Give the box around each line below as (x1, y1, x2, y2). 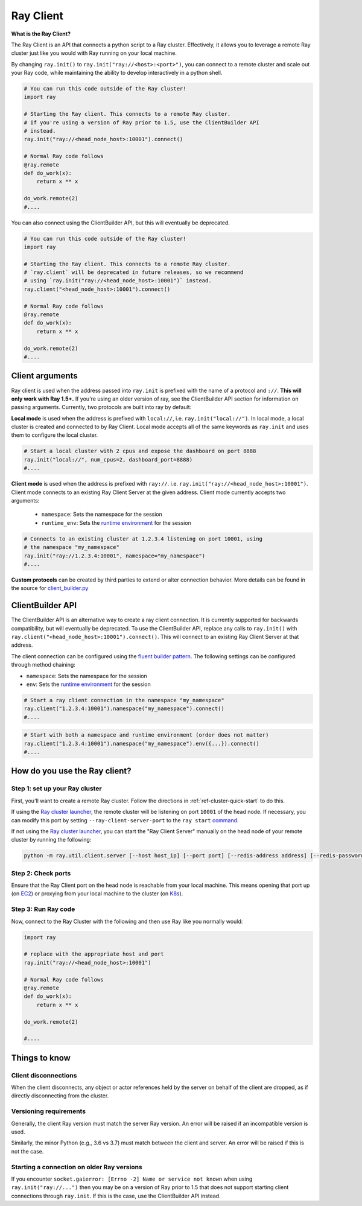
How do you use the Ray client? (11, 766, 132, 776)
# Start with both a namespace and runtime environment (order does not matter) (24, 732, 269, 738)
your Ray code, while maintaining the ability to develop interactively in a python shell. (11, 69, 223, 77)
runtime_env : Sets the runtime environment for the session (41, 519, 191, 526)
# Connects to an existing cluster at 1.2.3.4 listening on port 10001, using (24, 535, 262, 542)
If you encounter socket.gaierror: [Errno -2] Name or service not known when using (11, 1175, 253, 1182)
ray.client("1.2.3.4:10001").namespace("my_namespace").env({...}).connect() (24, 740, 259, 747)
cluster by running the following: (11, 836, 92, 843)
